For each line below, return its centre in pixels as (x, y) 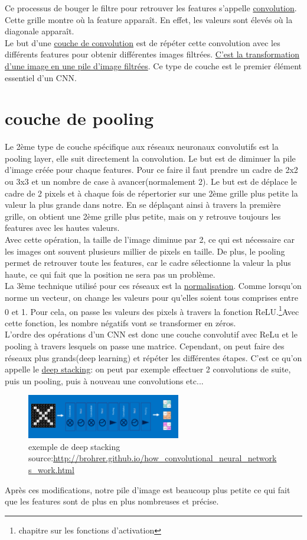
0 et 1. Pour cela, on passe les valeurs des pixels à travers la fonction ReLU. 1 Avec (152, 310)
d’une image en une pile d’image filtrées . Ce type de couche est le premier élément (153, 65)
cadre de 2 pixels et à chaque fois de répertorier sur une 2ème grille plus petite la (151, 193)
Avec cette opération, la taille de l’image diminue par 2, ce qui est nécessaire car (150, 240)
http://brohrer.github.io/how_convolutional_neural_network (165, 458)
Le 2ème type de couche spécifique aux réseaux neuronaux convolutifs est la (142, 147)
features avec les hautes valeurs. (62, 228)
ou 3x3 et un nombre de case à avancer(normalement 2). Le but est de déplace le (151, 181)
